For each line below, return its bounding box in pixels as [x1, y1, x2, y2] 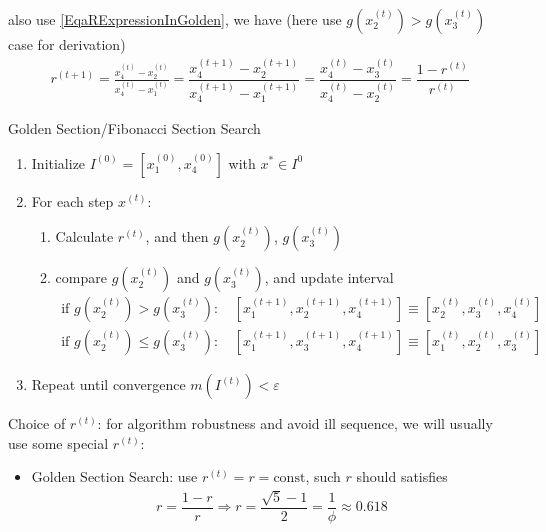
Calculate [55, 226, 114, 247]
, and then [145, 226, 209, 247]
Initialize [31, 152, 86, 173]
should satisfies [356, 466, 448, 487]
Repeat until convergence [31, 374, 186, 395]
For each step [31, 190, 114, 211]
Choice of [8, 413, 66, 434]
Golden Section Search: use [31, 466, 198, 487]
